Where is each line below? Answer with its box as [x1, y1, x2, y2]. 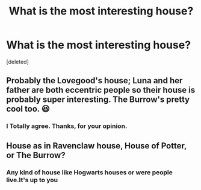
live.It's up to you [6, 176, 58, 184]
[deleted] [6, 58, 29, 65]
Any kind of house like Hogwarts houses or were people [6, 168, 173, 176]
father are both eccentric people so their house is [6, 85, 196, 95]
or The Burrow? [6, 150, 66, 160]
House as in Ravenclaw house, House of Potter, [6, 141, 187, 151]
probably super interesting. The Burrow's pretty [6, 95, 190, 105]
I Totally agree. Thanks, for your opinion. [6, 122, 128, 130]
